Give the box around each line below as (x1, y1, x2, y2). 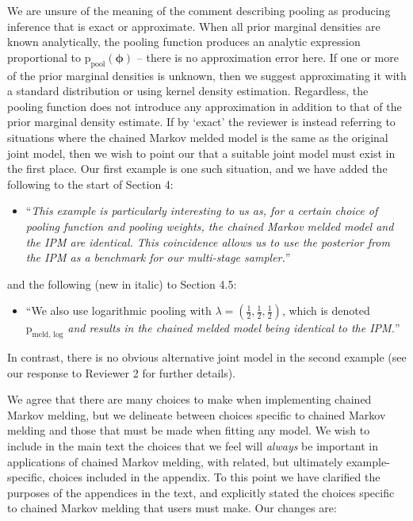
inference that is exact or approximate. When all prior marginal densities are (7, 17, 380, 34)
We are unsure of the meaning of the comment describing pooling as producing (7, 2, 391, 18)
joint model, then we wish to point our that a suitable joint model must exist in (7, 144, 396, 161)
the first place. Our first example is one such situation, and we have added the (7, 160, 388, 177)
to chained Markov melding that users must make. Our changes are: (7, 500, 337, 516)
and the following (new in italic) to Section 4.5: (7, 275, 237, 292)
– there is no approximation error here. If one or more (136, 48, 399, 65)
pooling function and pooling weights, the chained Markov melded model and (25, 217, 394, 234)
